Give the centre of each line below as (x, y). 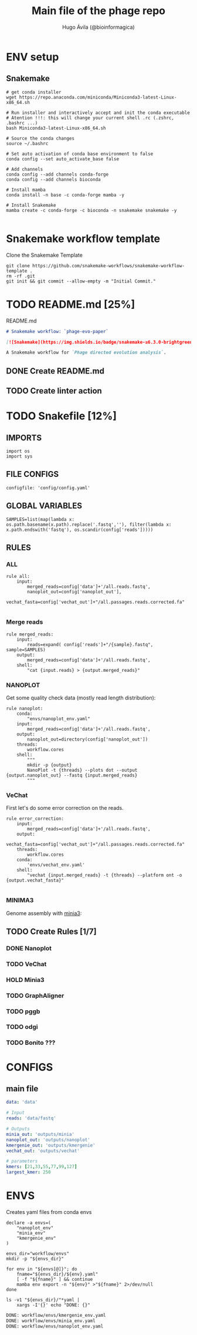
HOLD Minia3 (26, 980)
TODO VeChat (26, 964)
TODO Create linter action (54, 391)
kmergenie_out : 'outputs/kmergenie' (51, 1145)
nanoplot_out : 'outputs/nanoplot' (48, 1140)
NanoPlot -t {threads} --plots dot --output (82, 770)
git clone (18, 265)
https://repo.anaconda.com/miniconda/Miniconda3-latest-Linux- (98, 97)
